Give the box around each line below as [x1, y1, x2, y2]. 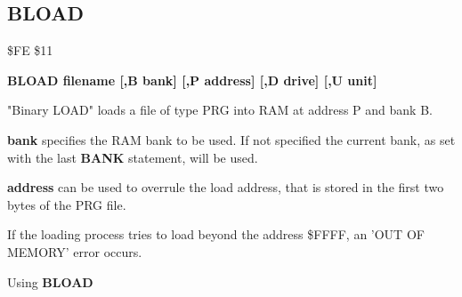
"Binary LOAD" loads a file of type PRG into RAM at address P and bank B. [7, 100, 433, 119]
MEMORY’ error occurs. [7, 242, 142, 261]
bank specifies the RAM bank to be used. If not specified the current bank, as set [7, 130, 456, 148]
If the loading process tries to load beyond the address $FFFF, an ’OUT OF [7, 225, 425, 244]
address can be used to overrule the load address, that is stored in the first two [7, 178, 444, 197]
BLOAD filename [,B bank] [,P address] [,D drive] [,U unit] [7, 70, 377, 89]
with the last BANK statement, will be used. [7, 148, 258, 166]
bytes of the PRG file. [7, 195, 126, 213]
